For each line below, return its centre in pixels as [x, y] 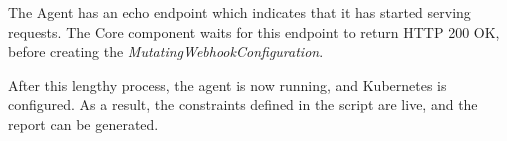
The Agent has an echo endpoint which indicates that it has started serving [239, 12]
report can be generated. [83, 123]
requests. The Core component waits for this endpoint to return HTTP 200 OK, [254, 31]
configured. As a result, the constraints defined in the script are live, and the [243, 104]
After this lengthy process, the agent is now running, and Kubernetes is [227, 84]
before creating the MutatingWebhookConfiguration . [166, 51]
